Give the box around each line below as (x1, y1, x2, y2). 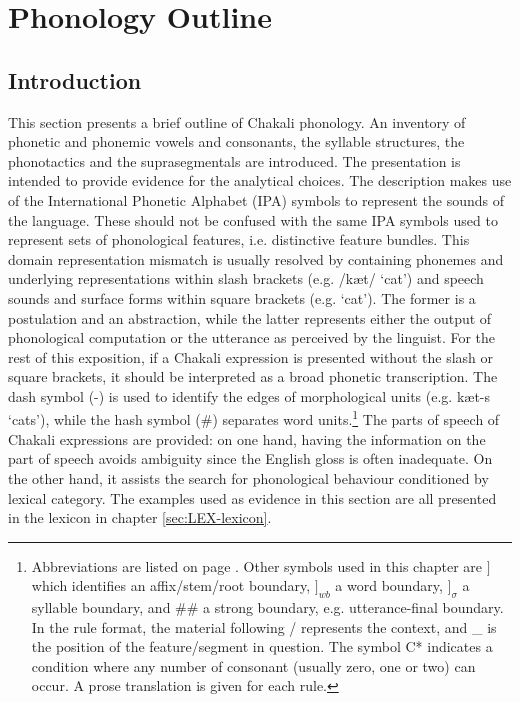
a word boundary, (335, 575, 443, 596)
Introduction (8, 64, 142, 95)
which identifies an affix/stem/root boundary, (31, 575, 311, 596)
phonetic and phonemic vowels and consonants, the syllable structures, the (8, 131, 465, 152)
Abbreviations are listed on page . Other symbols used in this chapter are (31, 555, 483, 576)
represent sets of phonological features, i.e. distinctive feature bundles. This (8, 229, 470, 250)
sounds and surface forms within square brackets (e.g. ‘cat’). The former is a (8, 287, 476, 308)
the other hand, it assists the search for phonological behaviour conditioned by (8, 467, 489, 488)
